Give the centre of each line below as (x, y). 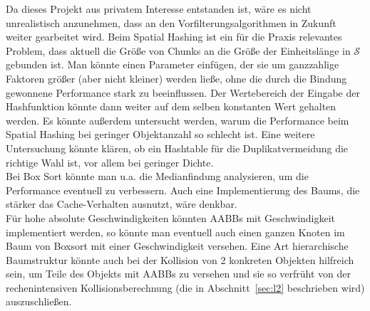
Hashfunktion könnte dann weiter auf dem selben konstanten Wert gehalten (171, 106)
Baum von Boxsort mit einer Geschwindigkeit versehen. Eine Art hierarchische (177, 246)
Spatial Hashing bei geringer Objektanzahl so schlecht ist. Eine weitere (160, 134)
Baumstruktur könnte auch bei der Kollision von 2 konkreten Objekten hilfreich (180, 259)
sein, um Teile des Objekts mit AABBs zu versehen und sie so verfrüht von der (179, 274)
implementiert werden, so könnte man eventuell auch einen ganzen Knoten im (175, 232)
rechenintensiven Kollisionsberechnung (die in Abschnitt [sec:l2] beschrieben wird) (185, 287)
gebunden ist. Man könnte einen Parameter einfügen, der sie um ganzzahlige (173, 64)
